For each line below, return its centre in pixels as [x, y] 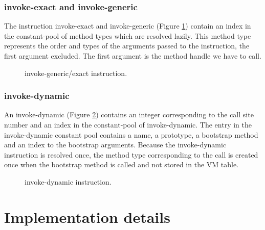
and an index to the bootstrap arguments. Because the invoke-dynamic [115, 145]
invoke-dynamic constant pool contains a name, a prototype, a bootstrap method [131, 134]
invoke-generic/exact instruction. [76, 73]
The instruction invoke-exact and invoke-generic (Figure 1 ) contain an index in [128, 26]
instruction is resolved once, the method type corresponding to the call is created [131, 154]
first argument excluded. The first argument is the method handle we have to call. [133, 56]
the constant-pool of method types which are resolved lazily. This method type [128, 35]
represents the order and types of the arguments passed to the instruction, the [127, 46]
